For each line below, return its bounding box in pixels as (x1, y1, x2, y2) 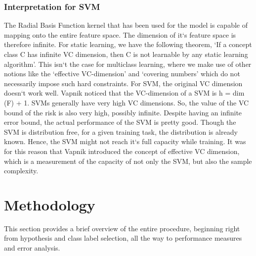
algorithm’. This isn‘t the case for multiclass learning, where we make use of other (4, 58, 252, 69)
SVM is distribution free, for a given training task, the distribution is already (4, 126, 238, 137)
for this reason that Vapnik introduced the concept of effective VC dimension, (4, 146, 240, 156)
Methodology (4, 194, 95, 214)
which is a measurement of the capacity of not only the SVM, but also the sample (4, 155, 252, 166)
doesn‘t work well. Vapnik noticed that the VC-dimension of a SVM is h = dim (4, 88, 245, 98)
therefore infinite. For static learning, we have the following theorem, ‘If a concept (4, 39, 252, 50)
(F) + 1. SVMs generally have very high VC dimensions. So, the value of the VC (4, 97, 249, 107)
